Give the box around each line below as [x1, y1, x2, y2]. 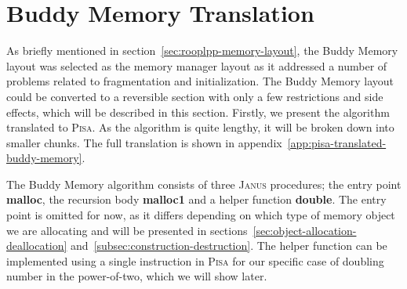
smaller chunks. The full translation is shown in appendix [6, 134, 282, 150]
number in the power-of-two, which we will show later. [6, 268, 267, 284]
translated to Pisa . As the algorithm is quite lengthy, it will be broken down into [6, 119, 394, 135]
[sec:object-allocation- [253, 222, 357, 238]
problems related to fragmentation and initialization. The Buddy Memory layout [6, 73, 394, 89]
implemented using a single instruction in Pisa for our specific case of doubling [6, 252, 384, 269]
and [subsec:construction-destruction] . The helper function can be [71, 237, 387, 254]
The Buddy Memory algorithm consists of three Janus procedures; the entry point [6, 175, 402, 192]
